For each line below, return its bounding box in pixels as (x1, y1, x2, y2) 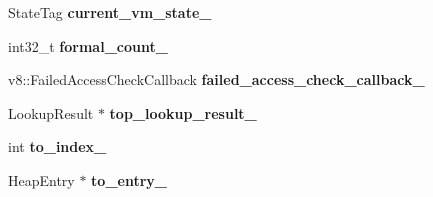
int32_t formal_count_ (8, 35, 168, 56)
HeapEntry (8, 169, 75, 190)
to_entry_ (91, 169, 168, 190)
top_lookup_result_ (109, 102, 257, 123)
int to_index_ (8, 136, 107, 157)
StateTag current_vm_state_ (8, 2, 212, 22)
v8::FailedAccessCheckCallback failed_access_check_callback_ (8, 69, 425, 90)
